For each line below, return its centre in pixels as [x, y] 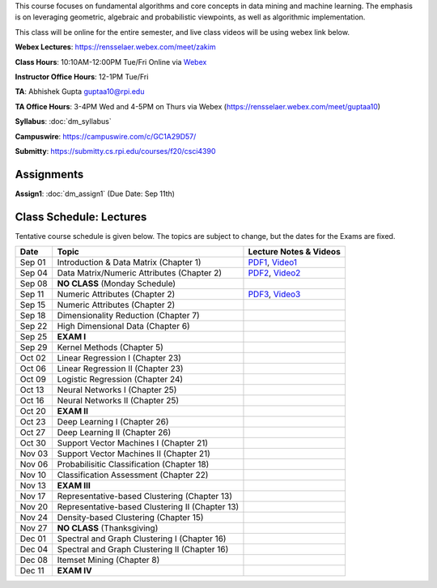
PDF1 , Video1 [273, 262]
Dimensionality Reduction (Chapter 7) [128, 316]
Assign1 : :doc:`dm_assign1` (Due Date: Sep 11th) [95, 194]
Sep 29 [34, 347]
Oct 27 [33, 432]
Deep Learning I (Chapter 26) [113, 422]
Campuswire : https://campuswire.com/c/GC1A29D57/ [106, 136]
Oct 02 [33, 358]
